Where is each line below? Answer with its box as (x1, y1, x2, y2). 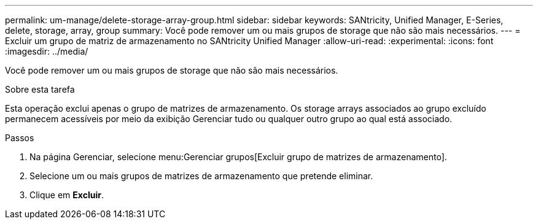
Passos (5, 133, 34, 143)
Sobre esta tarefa (5, 84, 75, 95)
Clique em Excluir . (29, 190, 104, 200)
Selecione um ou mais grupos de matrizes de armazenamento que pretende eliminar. (29, 171, 373, 181)
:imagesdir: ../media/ (5, 46, 88, 56)
